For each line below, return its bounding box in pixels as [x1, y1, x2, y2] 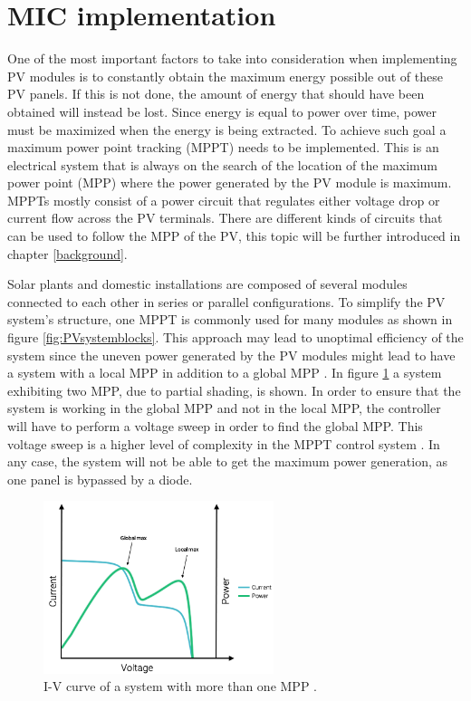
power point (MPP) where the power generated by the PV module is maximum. [7, 173, 452, 192]
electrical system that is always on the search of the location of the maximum [7, 155, 437, 174]
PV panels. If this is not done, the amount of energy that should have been [7, 84, 425, 103]
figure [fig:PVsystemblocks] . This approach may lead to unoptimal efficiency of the [7, 328, 464, 347]
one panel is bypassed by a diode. [7, 469, 193, 488]
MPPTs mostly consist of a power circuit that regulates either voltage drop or [7, 190, 440, 209]
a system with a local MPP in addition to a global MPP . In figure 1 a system [7, 363, 442, 382]
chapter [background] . [7, 244, 128, 263]
